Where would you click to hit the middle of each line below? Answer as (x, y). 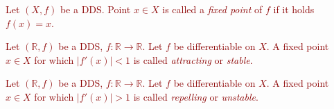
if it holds (294, 9)
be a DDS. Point (95, 9)
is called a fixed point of (212, 9)
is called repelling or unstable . (196, 96)
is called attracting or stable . (193, 59)
